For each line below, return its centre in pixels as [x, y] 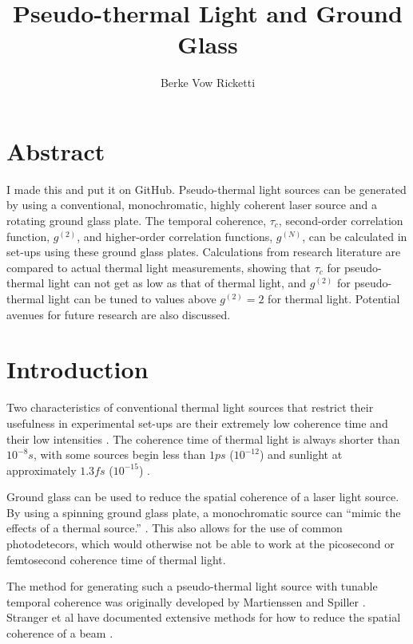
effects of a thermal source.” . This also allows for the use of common [175, 528]
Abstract [56, 150]
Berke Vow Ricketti [208, 83]
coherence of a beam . [60, 633]
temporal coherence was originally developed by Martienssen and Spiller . [186, 601]
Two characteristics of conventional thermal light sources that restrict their [190, 407]
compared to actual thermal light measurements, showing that [159, 267]
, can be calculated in [355, 236]
